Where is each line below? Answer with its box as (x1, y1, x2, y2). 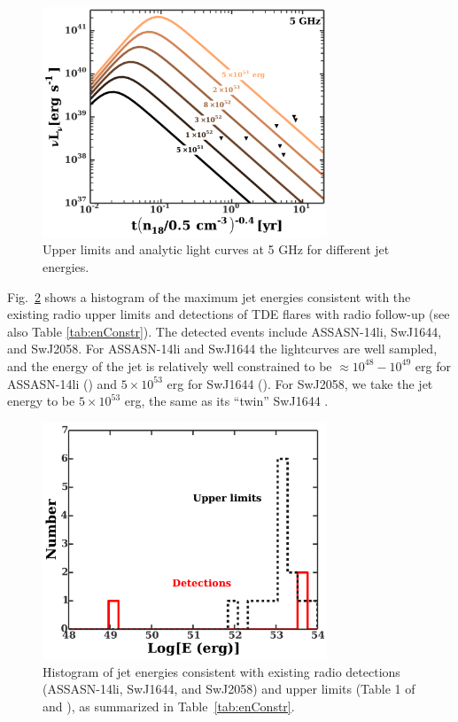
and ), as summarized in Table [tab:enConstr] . (43, 696, 295, 715)
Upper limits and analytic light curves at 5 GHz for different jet (43, 240, 390, 259)
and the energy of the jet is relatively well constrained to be (7, 356, 332, 375)
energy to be (7, 392, 75, 410)
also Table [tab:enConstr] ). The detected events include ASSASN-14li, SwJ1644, (7, 322, 442, 340)
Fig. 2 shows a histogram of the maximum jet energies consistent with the (7, 287, 411, 306)
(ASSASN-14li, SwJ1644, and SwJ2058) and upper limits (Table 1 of (43, 679, 415, 698)
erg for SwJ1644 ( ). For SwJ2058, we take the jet (167, 374, 433, 392)
